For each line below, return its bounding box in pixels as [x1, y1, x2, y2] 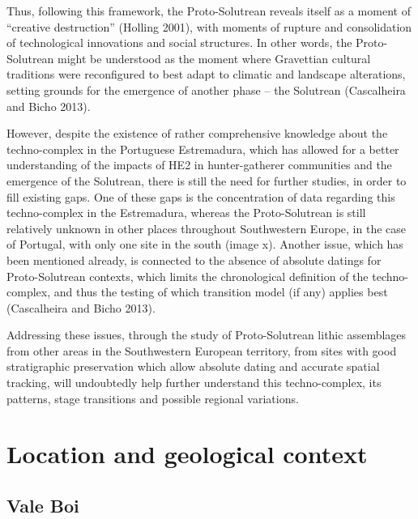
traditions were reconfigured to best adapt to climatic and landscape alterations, [6, 66, 406, 83]
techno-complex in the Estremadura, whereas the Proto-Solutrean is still [6, 204, 366, 221]
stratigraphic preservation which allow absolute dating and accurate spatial [6, 358, 380, 375]
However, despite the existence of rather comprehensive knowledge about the [6, 125, 388, 142]
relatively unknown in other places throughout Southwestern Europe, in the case [6, 219, 406, 236]
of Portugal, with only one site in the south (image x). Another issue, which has [6, 236, 403, 253]
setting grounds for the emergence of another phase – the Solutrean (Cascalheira [6, 81, 406, 98]
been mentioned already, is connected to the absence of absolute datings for [6, 251, 382, 268]
